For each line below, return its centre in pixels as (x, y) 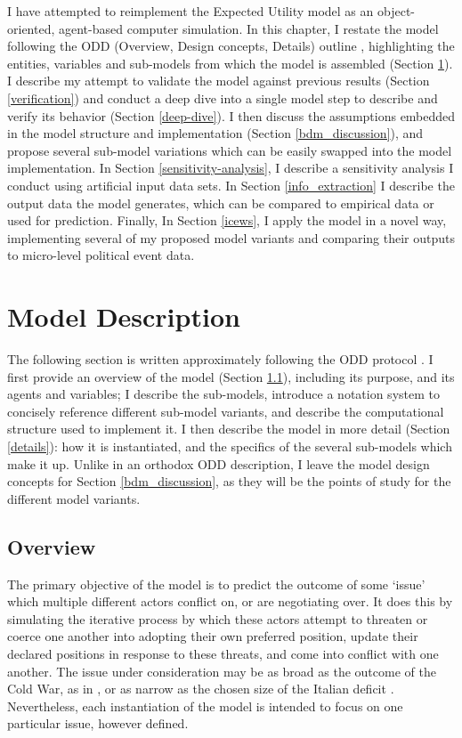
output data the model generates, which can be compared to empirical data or (221, 203)
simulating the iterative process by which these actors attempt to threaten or (218, 618)
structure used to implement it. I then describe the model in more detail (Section (229, 429)
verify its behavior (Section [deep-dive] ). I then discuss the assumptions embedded (231, 115)
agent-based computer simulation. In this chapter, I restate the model (248, 28)
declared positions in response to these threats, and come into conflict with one (223, 653)
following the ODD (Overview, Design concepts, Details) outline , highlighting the (231, 46)
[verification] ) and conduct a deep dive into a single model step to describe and (223, 97)
